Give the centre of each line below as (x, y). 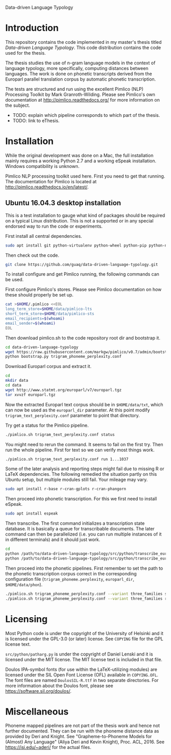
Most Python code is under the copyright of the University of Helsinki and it (84, 633)
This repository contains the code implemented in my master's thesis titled (83, 42)
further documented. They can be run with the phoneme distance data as (82, 731)
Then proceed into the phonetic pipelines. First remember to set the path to (84, 568)
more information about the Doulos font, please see (59, 686)
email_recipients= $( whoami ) (35, 319)
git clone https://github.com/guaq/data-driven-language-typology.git (82, 264)
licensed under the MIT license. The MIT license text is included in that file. (84, 659)
